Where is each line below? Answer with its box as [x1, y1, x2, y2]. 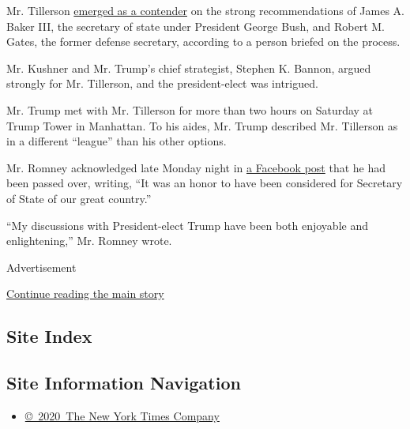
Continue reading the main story [6, 285, 164, 302]
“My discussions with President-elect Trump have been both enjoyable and [6, 216, 368, 233]
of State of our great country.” [6, 190, 152, 206]
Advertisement [6, 258, 77, 275]
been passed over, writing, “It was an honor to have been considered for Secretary [6, 175, 403, 191]
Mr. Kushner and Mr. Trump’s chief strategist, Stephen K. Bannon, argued [6, 59, 371, 76]
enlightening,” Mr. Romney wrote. [6, 232, 172, 249]
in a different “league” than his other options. [6, 133, 227, 149]
